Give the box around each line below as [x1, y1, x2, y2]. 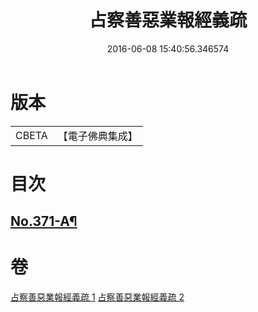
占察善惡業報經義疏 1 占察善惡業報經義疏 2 [10, 291, 185, 303]
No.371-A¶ [10, 213, 78, 230]
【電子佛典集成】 [57, 129, 138, 143]
